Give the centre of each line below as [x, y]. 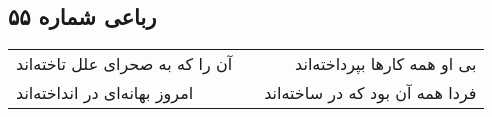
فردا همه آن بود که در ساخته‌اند [370, 93]
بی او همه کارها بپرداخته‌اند [386, 64]
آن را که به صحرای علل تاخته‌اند [124, 64]
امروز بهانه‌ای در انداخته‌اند [105, 93]
